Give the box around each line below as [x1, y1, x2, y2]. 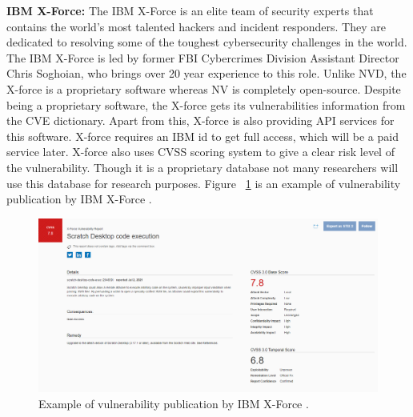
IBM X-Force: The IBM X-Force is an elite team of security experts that [6, 2, 374, 18]
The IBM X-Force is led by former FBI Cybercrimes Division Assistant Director [6, 49, 399, 66]
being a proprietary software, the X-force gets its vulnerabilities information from [6, 96, 406, 113]
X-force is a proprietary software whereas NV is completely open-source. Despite [6, 80, 401, 97]
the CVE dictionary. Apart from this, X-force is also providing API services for [6, 112, 395, 129]
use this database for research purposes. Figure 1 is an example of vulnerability [6, 174, 401, 191]
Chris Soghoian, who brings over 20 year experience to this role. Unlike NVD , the [6, 65, 407, 82]
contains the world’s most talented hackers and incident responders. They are [6, 18, 386, 34]
